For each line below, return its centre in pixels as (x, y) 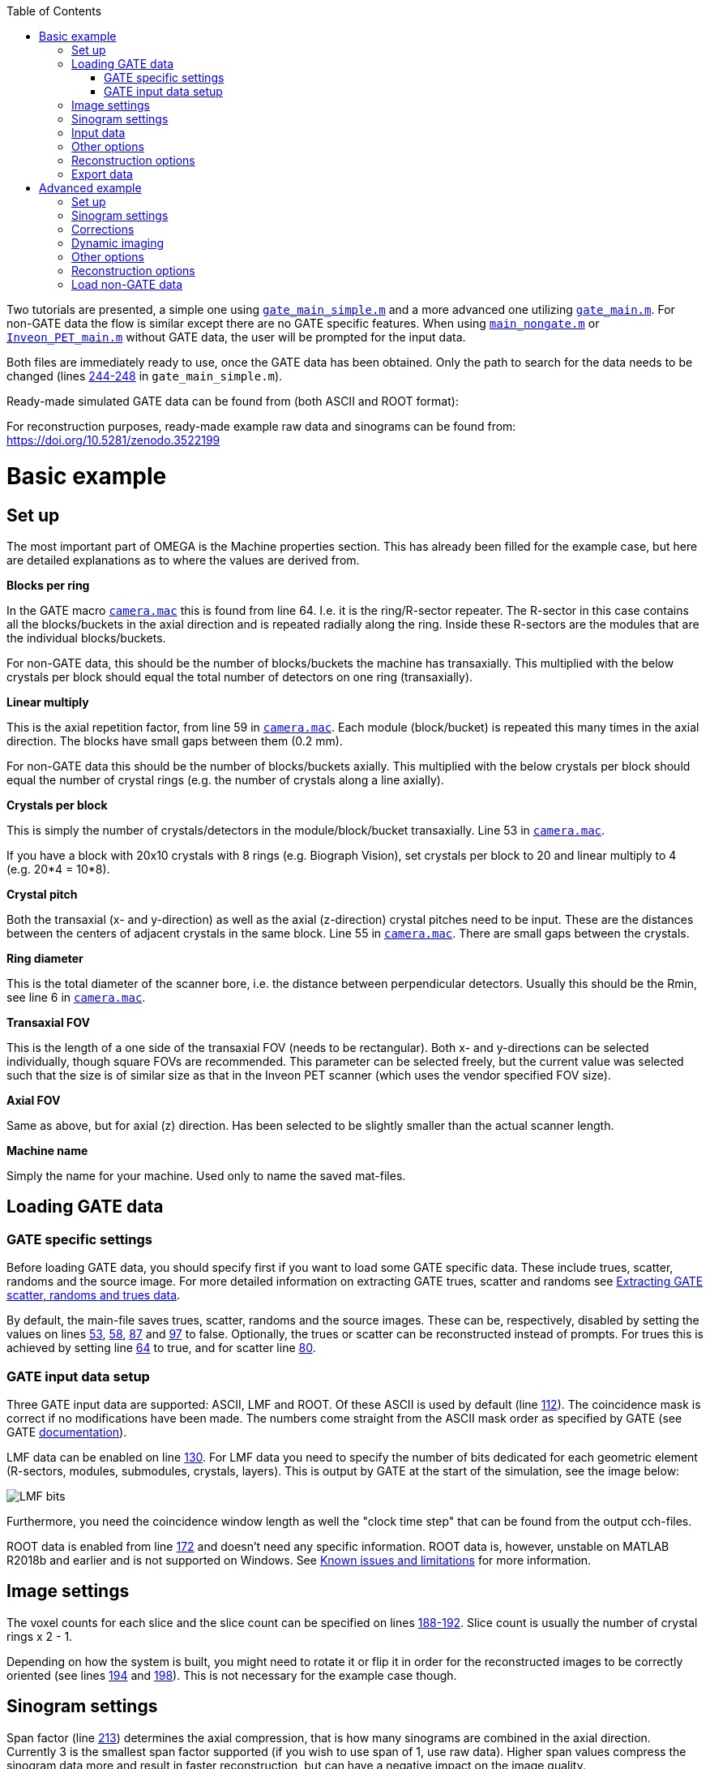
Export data (102, 174)
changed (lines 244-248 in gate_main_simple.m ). (145, 376)
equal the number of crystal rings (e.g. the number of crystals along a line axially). (225, 779)
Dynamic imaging (118, 243)
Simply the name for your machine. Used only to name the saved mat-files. (206, 1175)
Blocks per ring (48, 585)
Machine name (47, 1150)
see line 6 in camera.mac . (76, 997)
